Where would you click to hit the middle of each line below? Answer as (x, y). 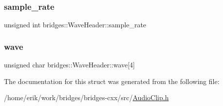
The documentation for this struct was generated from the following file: (112, 81)
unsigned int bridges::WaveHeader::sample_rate (75, 25)
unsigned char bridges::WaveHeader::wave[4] (70, 65)
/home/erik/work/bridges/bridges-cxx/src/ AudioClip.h (86, 97)
